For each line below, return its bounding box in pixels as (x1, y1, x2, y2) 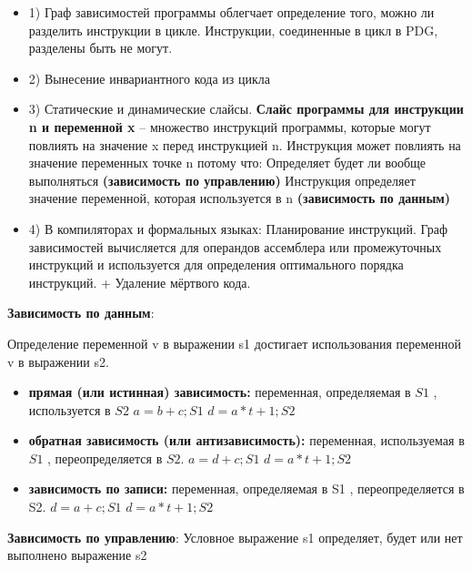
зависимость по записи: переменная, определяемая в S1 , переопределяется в (28, 479, 465, 498)
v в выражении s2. (7, 351, 109, 371)
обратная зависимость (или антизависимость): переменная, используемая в (28, 431, 465, 450)
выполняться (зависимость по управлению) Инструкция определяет (28, 170, 416, 189)
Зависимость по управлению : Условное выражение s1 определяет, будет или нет (7, 527, 463, 546)
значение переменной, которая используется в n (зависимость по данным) (28, 188, 451, 208)
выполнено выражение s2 (7, 545, 147, 565)
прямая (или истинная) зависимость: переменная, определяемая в (28, 382, 411, 402)
